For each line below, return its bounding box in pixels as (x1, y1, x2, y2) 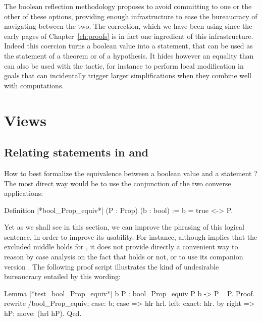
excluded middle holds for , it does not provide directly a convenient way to (4, 241, 238, 252)
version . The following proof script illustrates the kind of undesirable (4, 261, 219, 272)
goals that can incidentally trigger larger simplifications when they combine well (4, 70, 251, 81)
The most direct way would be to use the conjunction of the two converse (4, 178, 231, 188)
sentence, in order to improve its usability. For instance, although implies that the (4, 231, 257, 242)
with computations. (4, 80, 64, 90)
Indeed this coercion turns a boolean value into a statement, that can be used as (4, 40, 253, 51)
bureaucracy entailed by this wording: (4, 271, 121, 282)
